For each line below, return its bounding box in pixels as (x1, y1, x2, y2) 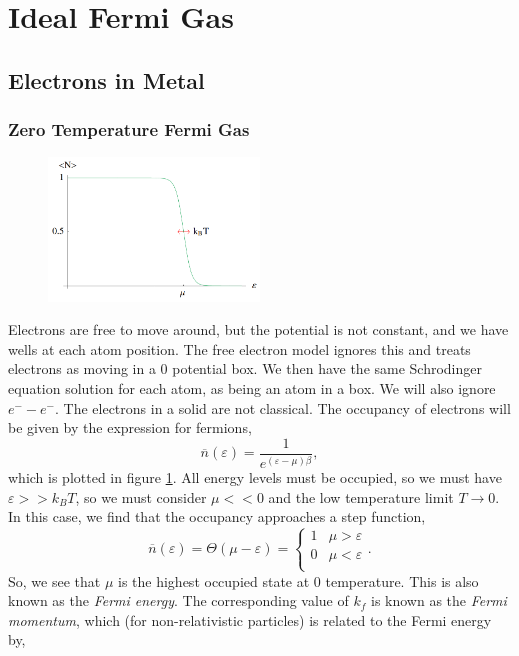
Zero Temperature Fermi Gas (8, 117, 250, 142)
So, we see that (8, 570, 101, 591)
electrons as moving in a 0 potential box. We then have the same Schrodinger (8, 358, 482, 379)
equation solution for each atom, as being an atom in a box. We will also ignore (8, 378, 496, 399)
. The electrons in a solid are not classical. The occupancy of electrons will (55, 397, 511, 418)
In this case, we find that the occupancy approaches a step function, (8, 506, 426, 527)
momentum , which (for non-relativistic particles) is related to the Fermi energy (8, 609, 492, 630)
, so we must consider (75, 486, 207, 507)
